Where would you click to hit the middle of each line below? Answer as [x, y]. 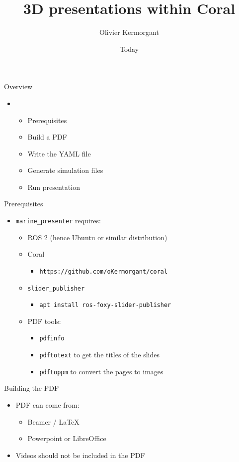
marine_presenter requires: [58, 221]
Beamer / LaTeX [53, 421]
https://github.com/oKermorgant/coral [104, 271]
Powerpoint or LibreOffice [67, 438]
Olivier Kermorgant [129, 32]
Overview [18, 86]
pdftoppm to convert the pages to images [101, 371]
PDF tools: [44, 321]
